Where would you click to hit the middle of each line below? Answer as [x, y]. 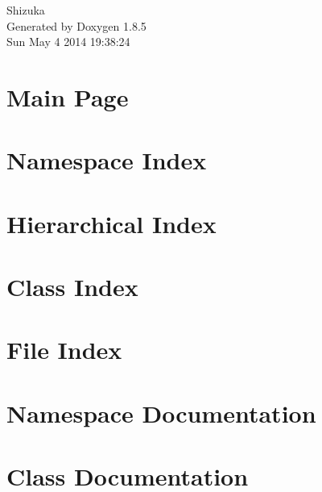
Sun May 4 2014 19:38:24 [68, 42]
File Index [64, 350]
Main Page [68, 96]
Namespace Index [107, 160]
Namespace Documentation [161, 413]
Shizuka [26, 10]
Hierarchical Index [111, 223]
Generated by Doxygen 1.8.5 [76, 25]
